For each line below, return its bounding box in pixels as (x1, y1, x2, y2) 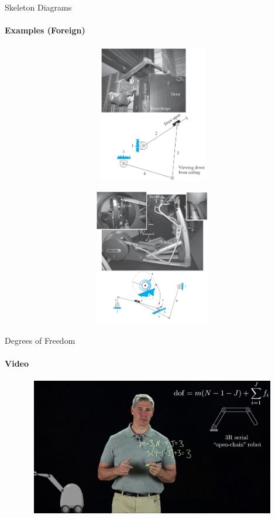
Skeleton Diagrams (5, 1, 72, 13)
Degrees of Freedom (5, 334, 75, 347)
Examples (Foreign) (5, 24, 85, 36)
